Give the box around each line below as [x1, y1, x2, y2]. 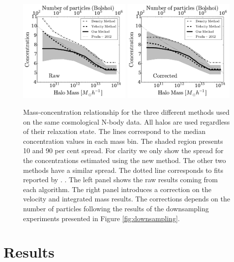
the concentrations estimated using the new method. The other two [23, 155, 226, 165]
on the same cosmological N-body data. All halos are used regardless [23, 116, 230, 127]
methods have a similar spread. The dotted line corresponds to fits [23, 164, 223, 175]
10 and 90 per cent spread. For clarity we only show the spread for [23, 145, 224, 156]
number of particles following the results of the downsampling [23, 203, 209, 213]
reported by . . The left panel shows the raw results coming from [23, 174, 218, 185]
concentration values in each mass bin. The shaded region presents [23, 135, 223, 146]
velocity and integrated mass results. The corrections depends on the [23, 194, 230, 204]
